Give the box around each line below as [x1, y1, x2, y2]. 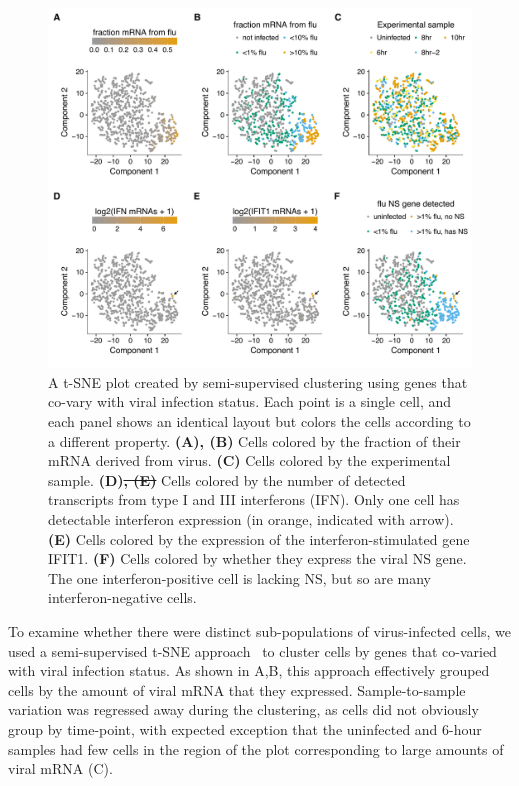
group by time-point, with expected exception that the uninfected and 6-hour [8, 718, 482, 739]
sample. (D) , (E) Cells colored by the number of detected [48, 469, 406, 490]
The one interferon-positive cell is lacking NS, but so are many [48, 567, 431, 588]
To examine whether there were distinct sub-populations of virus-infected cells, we [8, 620, 511, 641]
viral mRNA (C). [8, 758, 113, 779]
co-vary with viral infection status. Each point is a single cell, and [48, 391, 452, 412]
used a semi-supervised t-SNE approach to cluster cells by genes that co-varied [8, 640, 497, 661]
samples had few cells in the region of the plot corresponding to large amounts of [8, 738, 504, 759]
